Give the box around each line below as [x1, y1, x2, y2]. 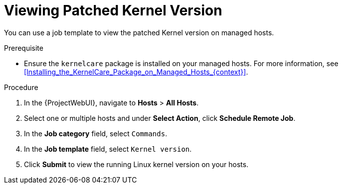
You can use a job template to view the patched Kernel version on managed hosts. [4, 28, 274, 37]
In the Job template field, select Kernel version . [24, 144, 192, 153]
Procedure [4, 83, 38, 92]
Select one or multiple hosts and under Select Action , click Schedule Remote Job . [24, 113, 296, 122]
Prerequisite [4, 43, 43, 52]
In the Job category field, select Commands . [24, 129, 168, 138]
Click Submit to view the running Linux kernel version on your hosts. [24, 160, 249, 169]
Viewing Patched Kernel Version [4, 2, 222, 19]
